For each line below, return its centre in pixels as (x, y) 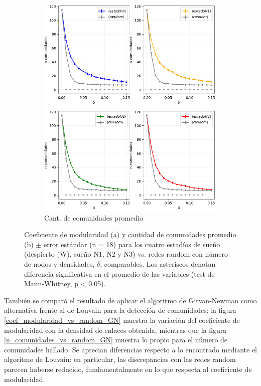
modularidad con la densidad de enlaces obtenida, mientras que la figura (115, 330)
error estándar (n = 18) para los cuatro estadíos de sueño (132, 244)
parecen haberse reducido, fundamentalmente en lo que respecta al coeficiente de (128, 369)
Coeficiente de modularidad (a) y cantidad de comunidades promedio (130, 234)
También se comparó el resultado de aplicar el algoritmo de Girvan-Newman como (130, 300)
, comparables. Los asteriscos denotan (158, 264)
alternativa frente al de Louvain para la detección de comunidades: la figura (120, 310)
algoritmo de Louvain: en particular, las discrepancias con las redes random (120, 359)
